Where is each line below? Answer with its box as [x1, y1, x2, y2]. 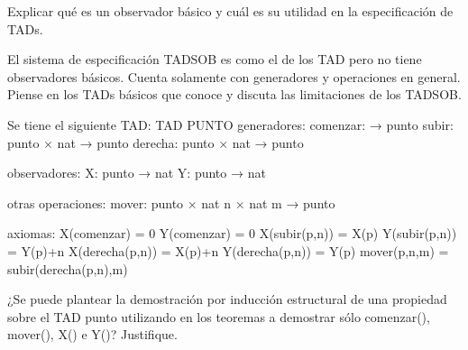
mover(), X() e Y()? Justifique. [7, 325, 178, 344]
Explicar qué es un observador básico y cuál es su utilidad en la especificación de [7, 2, 454, 20]
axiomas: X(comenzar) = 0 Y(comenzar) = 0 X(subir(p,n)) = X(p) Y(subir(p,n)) [7, 224, 457, 243]
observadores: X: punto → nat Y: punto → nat [7, 163, 266, 182]
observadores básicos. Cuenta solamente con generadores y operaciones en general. [7, 67, 461, 86]
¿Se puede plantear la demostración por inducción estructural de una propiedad [7, 290, 447, 309]
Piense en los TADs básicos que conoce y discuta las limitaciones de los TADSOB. [7, 85, 462, 104]
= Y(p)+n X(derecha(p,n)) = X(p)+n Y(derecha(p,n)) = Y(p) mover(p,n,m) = [7, 241, 449, 260]
